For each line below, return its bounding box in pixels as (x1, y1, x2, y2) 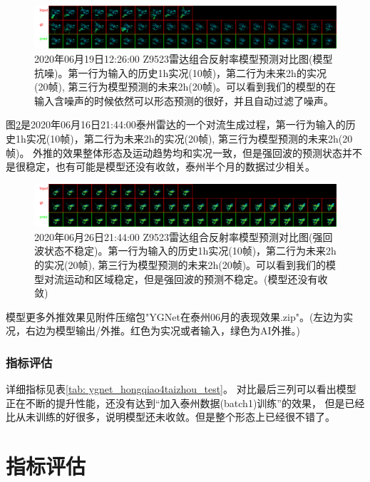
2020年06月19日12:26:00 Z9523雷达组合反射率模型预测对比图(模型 (34, 51, 333, 66)
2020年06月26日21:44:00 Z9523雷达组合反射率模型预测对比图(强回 (34, 229, 333, 244)
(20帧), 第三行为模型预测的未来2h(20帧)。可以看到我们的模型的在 (34, 79, 336, 94)
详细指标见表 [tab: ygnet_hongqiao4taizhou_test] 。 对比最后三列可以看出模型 (6, 381, 356, 396)
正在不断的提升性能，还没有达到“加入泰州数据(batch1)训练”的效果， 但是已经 (6, 395, 365, 410)
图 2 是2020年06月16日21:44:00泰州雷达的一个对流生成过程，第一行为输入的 (6, 117, 346, 132)
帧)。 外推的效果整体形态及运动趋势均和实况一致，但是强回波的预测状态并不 (6, 145, 363, 160)
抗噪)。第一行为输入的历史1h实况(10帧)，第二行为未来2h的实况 (34, 65, 327, 80)
